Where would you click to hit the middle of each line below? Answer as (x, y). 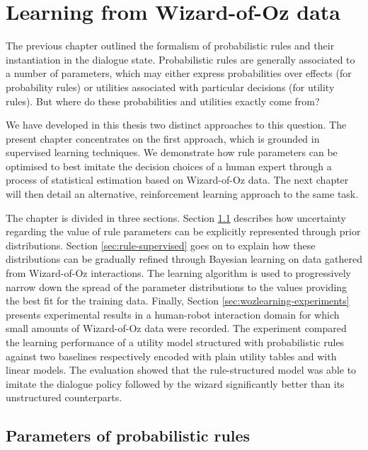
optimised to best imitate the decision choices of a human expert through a (169, 166)
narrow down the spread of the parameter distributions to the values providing (177, 286)
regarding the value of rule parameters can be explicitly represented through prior (183, 231)
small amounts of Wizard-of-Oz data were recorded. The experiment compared (176, 328)
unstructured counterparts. (64, 397)
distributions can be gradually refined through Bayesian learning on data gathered (184, 259)
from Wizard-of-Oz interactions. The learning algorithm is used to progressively (178, 273)
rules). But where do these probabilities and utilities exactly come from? (163, 101)
